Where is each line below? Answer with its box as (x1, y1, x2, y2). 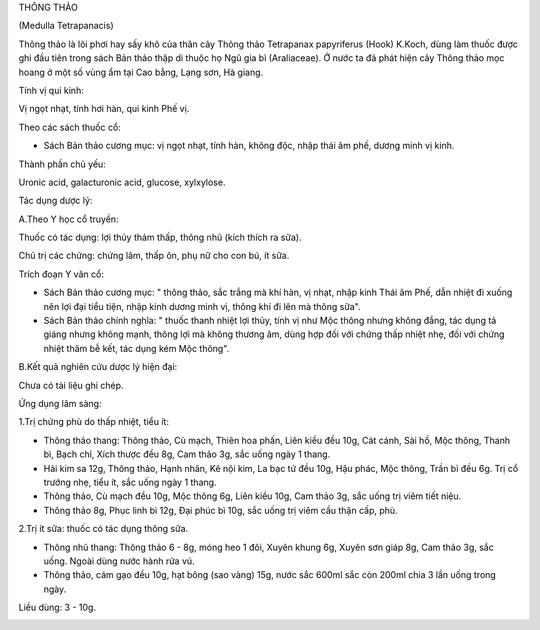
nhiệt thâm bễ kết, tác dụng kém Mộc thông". (43, 342, 230, 354)
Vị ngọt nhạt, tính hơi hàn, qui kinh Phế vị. (18, 103, 190, 115)
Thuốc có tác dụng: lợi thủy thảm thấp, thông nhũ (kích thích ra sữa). (18, 231, 302, 244)
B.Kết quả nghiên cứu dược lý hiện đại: (18, 361, 178, 373)
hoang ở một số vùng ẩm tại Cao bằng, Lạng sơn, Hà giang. (18, 66, 264, 78)
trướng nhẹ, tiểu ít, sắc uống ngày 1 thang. (43, 476, 217, 488)
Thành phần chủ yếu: (18, 158, 107, 170)
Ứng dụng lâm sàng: (18, 397, 102, 409)
